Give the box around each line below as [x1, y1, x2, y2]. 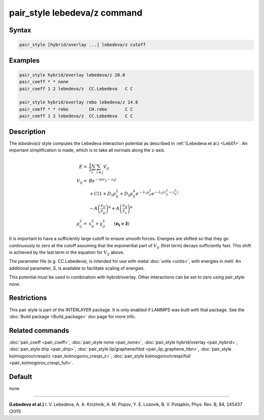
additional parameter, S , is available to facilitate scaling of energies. [9, 265, 145, 271]
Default [9, 373, 32, 381]
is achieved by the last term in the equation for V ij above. [9, 250, 125, 257]
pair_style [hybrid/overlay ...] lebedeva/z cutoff [19, 42, 146, 47]
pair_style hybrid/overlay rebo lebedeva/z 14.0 [19, 99, 138, 105]
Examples [9, 56, 40, 65]
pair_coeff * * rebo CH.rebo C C [19, 106, 133, 112]
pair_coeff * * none [19, 79, 68, 85]
